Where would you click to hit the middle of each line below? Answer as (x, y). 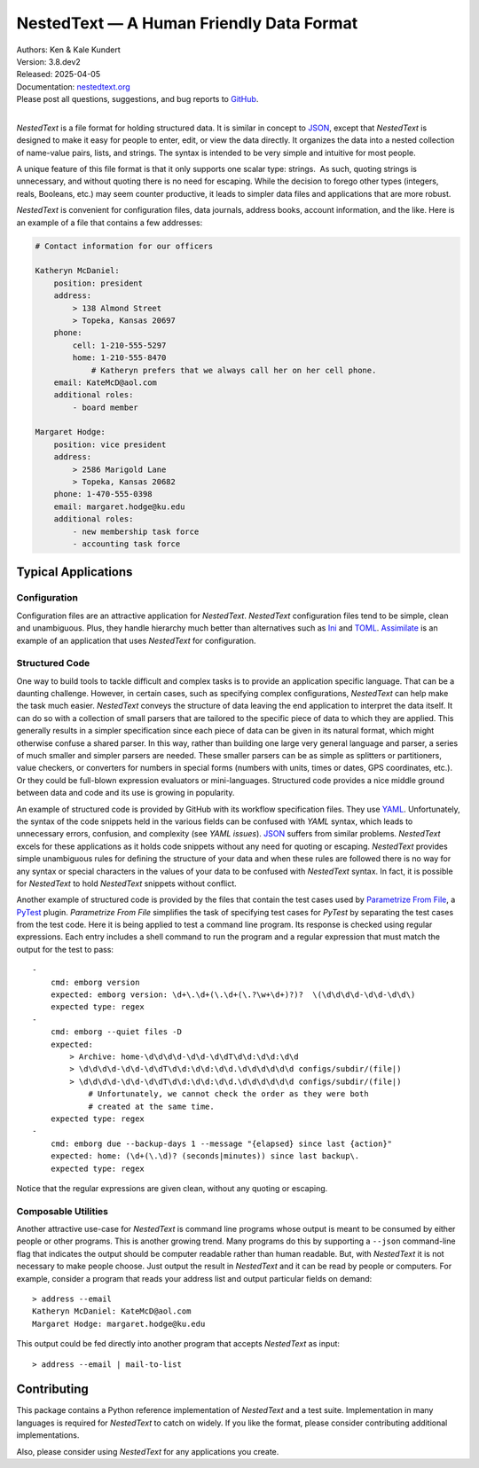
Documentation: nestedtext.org (73, 86)
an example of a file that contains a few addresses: (110, 223)
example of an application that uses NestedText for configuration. (136, 640)
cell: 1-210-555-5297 (119, 345)
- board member (106, 407)
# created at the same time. (151, 1106)
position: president (98, 283)
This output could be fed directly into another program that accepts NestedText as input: (178, 1344)
